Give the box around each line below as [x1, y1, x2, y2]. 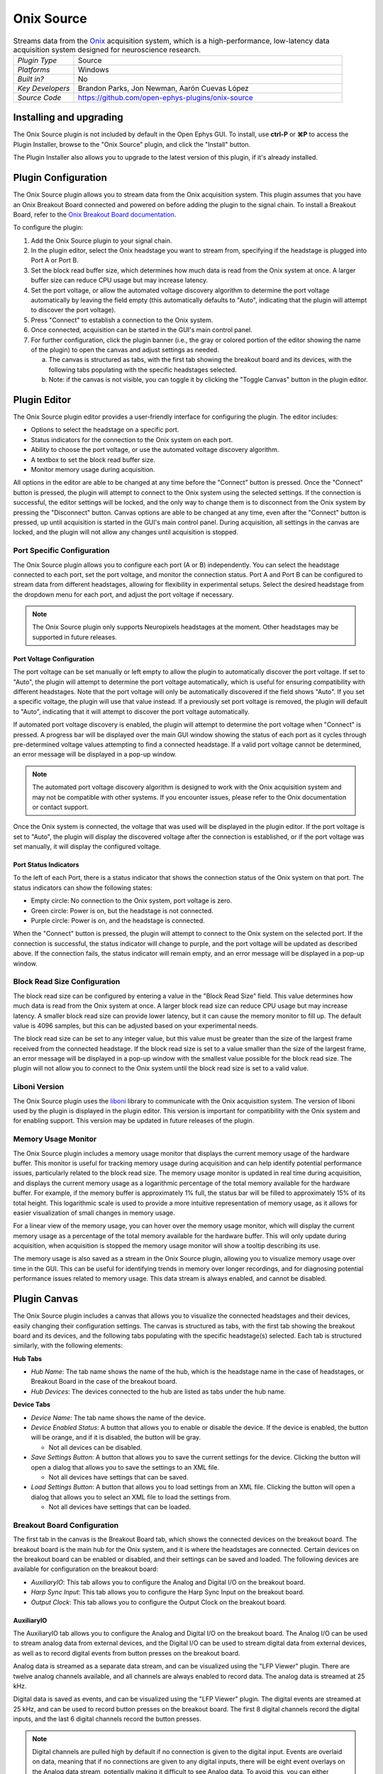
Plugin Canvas [13, 1293, 79, 1305]
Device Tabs [13, 1400, 51, 1409]
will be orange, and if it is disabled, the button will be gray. [30, 1433, 201, 1442]
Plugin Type [17, 55, 57, 65]
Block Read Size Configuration [13, 976, 121, 986]
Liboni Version [13, 1082, 64, 1092]
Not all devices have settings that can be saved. [48, 1473, 189, 1481]
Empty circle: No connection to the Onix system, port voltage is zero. [30, 896, 233, 905]
